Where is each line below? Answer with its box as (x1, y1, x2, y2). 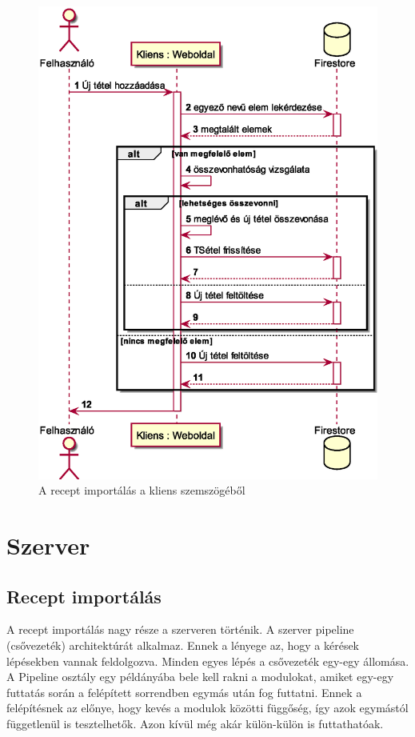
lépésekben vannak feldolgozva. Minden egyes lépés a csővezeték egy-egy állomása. (6, 652, 409, 669)
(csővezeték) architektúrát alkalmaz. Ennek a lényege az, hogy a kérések (6, 637, 360, 654)
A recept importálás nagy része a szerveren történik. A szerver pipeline (6, 621, 354, 638)
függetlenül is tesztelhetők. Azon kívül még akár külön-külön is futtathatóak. (6, 715, 384, 732)
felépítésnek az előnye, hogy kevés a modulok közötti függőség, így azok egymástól (6, 699, 409, 716)
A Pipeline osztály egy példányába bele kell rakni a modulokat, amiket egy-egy (6, 668, 394, 685)
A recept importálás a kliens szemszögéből (38, 482, 245, 499)
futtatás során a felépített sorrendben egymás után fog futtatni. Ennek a (6, 683, 362, 700)
